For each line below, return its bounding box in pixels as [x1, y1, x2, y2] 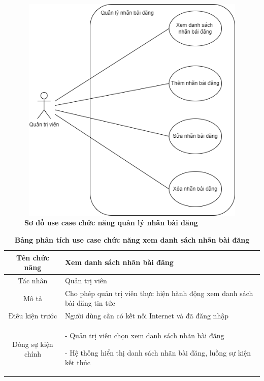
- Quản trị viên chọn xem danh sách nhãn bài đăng [64, 330, 224, 341]
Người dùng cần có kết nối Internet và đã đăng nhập [64, 310, 228, 321]
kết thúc [64, 357, 91, 368]
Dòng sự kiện [12, 338, 53, 349]
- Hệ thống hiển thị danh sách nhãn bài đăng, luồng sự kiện [64, 347, 251, 358]
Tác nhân [18, 275, 48, 285]
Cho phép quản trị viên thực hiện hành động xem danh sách [64, 287, 253, 298]
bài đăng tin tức [64, 298, 115, 308]
